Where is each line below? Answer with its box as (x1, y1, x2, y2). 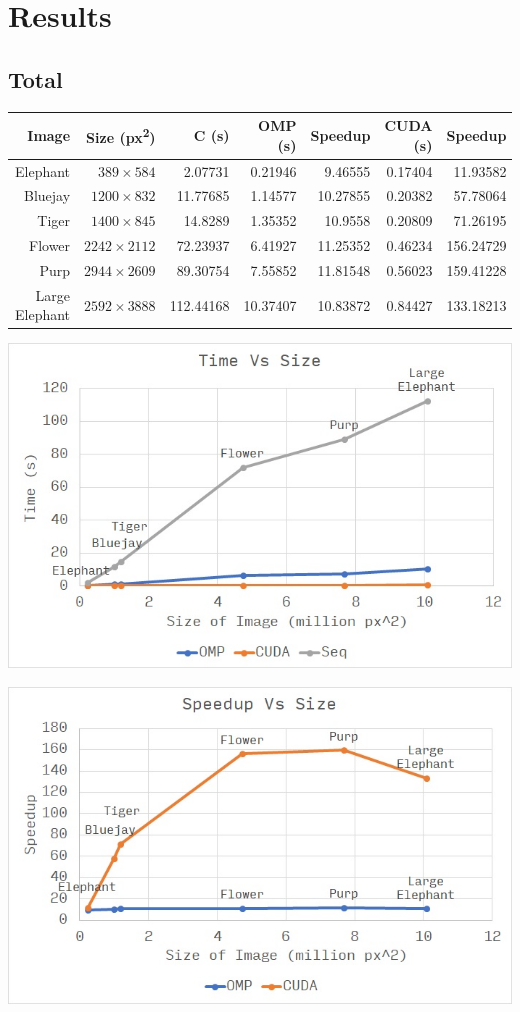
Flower (29, 235, 71, 256)
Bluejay (23, 185, 71, 206)
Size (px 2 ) (86, 124, 156, 147)
